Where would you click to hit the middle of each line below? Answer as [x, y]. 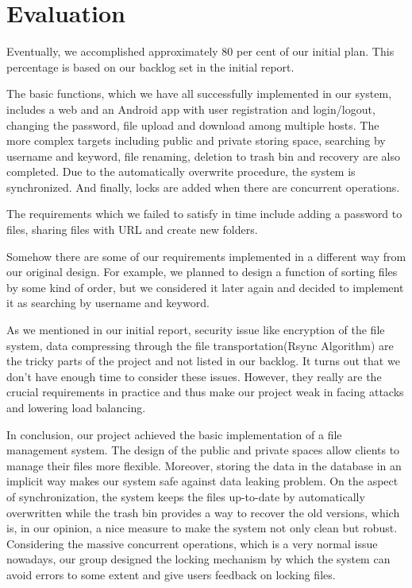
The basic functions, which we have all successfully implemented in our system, [199, 93]
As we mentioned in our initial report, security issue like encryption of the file [196, 330]
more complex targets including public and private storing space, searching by [196, 140]
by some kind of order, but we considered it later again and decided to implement [205, 287]
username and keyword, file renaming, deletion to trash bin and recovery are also [203, 156]
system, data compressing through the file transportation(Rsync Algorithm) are [200, 345]
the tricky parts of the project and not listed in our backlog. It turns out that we [203, 361]
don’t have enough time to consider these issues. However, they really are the [194, 376]
